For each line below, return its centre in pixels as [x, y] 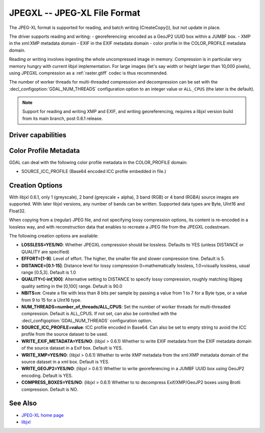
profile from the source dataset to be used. [65, 334]
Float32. [17, 211]
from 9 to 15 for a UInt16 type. [52, 300]
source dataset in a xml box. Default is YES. [66, 362]
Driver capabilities [38, 135]
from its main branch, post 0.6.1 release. [63, 118]
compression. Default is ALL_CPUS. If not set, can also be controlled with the [99, 314]
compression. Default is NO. [50, 389]
